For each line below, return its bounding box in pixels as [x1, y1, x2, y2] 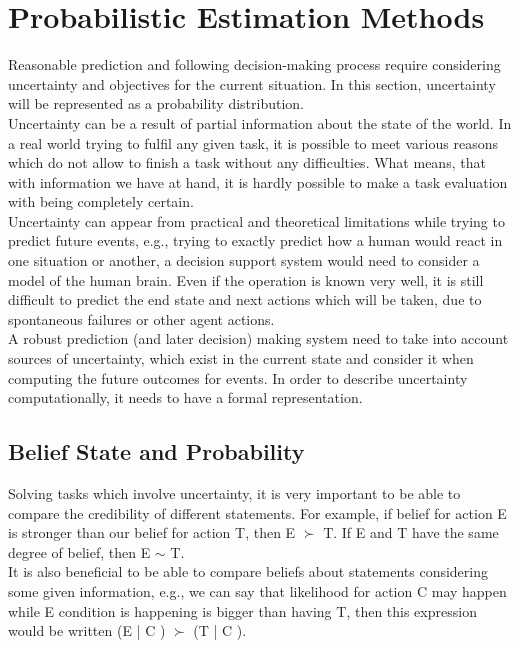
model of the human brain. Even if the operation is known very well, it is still [8, 269, 484, 290]
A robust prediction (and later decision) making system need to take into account [8, 328, 509, 349]
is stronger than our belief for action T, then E [8, 522, 296, 543]
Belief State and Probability [8, 436, 305, 467]
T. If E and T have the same [323, 522, 499, 543]
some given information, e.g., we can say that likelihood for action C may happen [8, 580, 507, 601]
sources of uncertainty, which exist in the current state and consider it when [8, 348, 474, 369]
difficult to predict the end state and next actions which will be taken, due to [8, 289, 482, 310]
